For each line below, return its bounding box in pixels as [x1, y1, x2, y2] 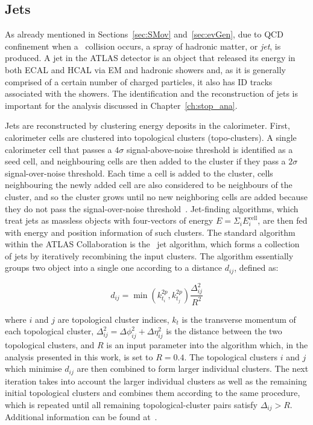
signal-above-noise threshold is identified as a [126, 143, 293, 155]
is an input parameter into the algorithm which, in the [106, 338, 308, 351]
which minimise [5, 362, 62, 375]
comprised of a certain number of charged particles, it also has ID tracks [5, 75, 273, 88]
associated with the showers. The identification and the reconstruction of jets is [5, 87, 298, 100]
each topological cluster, [5, 325, 94, 337]
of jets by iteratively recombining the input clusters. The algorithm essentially [5, 249, 294, 262]
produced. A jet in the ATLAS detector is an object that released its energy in [5, 51, 296, 64]
